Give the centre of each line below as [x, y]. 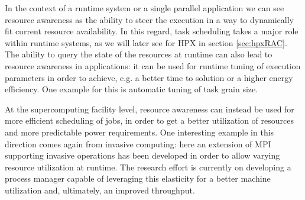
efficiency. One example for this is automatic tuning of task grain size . [132, 89]
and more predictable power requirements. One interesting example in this [139, 132]
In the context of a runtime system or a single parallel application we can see [145, 8]
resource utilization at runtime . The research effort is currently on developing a [148, 167]
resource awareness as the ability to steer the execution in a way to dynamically [149, 19]
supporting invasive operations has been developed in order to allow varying [142, 155]
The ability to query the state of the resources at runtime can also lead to [139, 54]
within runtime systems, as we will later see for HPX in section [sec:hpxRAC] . [146, 42]
